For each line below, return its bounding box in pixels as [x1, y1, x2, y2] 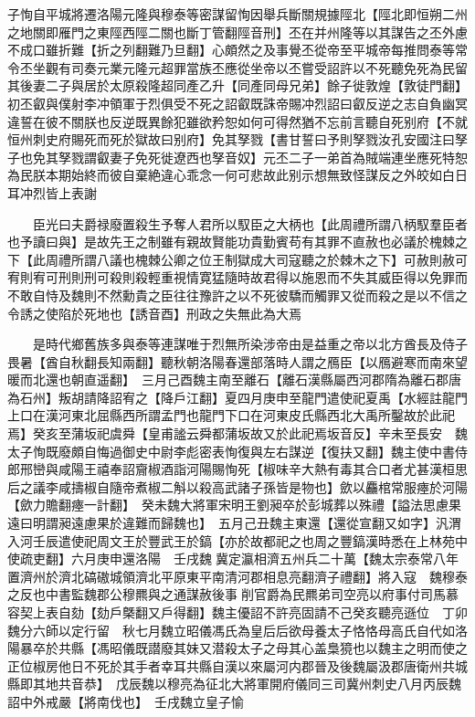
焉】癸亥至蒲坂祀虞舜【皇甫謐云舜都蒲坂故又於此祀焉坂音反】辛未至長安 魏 [7, 424, 468, 443]
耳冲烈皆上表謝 [7, 183, 97, 202]
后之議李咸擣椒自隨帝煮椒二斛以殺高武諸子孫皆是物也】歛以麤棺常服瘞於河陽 [7, 477, 468, 496]
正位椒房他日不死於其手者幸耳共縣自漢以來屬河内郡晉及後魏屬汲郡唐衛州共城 [7, 656, 468, 675]
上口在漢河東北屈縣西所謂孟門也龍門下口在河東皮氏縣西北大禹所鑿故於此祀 [7, 406, 455, 425]
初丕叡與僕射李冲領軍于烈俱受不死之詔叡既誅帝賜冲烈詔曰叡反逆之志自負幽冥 [7, 93, 468, 112]
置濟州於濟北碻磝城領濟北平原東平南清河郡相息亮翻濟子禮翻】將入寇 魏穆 [7, 566, 455, 585]
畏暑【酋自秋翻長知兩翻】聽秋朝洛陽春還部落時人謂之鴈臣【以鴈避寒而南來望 [7, 352, 468, 371]
